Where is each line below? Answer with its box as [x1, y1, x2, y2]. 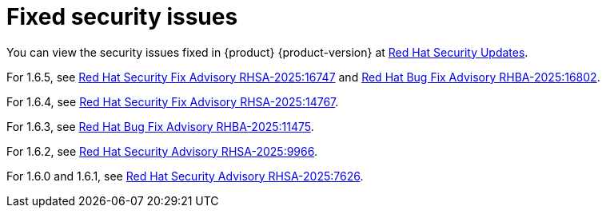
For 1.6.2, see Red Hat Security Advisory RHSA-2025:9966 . [6, 144, 317, 158]
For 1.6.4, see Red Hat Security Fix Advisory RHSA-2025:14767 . [6, 94, 339, 109]
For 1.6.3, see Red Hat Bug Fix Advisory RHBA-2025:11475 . [6, 119, 314, 133]
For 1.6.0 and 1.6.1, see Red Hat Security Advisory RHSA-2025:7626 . [6, 168, 364, 183]
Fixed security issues [6, 3, 238, 30]
